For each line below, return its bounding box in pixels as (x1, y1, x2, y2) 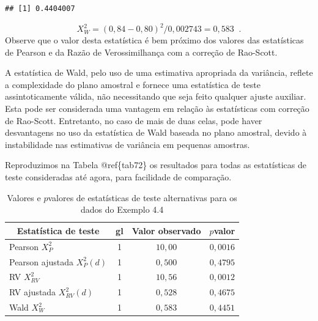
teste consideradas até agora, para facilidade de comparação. (5, 171, 232, 183)
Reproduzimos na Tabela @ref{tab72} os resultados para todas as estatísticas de (5, 158, 306, 171)
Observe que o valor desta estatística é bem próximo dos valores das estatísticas (5, 34, 304, 46)
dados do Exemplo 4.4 (81, 203, 164, 216)
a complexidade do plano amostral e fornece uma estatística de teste (5, 78, 261, 90)
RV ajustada (9, 286, 56, 298)
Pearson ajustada (9, 255, 74, 268)
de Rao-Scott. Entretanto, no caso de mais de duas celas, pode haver (5, 114, 262, 127)
